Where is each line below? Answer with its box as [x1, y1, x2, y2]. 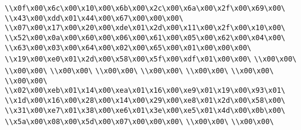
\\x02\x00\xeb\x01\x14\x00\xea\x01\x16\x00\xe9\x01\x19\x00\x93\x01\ [5, 86, 286, 95]
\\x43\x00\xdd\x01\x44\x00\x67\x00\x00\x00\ [5, 14, 183, 22]
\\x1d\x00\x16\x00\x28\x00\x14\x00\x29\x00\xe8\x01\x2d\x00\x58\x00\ [5, 96, 286, 105]
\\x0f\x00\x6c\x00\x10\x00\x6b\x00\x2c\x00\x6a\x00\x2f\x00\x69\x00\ [5, 4, 286, 12]
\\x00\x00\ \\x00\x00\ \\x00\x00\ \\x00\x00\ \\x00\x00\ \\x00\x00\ [5, 66, 274, 75]
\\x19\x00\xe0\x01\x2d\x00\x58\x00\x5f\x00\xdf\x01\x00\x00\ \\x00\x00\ [5, 55, 297, 64]
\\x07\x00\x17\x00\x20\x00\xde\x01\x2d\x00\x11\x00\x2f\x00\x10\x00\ [5, 24, 286, 32]
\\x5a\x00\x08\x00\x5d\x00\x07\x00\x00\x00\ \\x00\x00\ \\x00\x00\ [5, 118, 274, 126]
